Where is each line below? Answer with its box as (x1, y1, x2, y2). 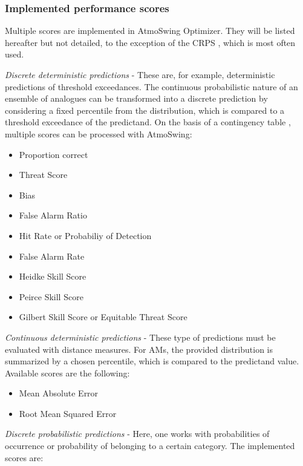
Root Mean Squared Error (19, 407, 117, 419)
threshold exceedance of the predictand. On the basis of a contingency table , (5, 116, 291, 128)
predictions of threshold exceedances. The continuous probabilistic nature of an (5, 80, 298, 93)
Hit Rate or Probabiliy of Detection (19, 229, 152, 241)
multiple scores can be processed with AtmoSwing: (5, 127, 192, 140)
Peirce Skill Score (19, 290, 83, 303)
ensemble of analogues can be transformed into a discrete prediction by (5, 92, 268, 105)
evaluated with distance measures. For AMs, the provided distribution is (5, 343, 273, 355)
